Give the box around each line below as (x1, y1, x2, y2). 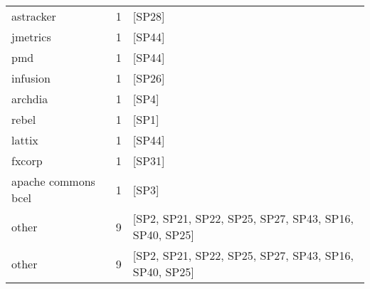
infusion (11, 70, 51, 86)
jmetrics (11, 28, 51, 45)
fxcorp (11, 152, 43, 169)
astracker (11, 8, 56, 24)
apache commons (11, 173, 95, 189)
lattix (11, 132, 38, 148)
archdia (11, 90, 48, 107)
